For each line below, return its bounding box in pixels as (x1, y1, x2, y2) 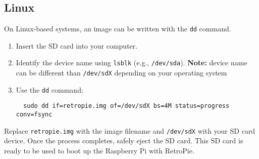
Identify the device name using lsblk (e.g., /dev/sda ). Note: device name (16, 57, 247, 68)
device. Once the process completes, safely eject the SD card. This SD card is (4, 135, 243, 146)
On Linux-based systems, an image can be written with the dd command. (4, 23, 231, 34)
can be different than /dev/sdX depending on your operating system (16, 67, 227, 78)
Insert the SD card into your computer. (16, 40, 138, 51)
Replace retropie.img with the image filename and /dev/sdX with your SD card (4, 125, 255, 136)
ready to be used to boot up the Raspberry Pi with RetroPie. (4, 145, 194, 155)
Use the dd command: (16, 84, 83, 95)
